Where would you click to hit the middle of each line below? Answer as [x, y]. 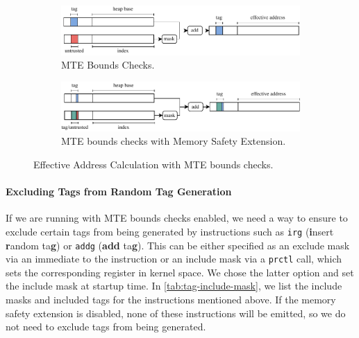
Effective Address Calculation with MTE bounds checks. [153, 164]
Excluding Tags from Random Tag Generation [119, 192]
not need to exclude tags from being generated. [106, 327]
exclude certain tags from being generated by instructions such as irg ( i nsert [170, 231]
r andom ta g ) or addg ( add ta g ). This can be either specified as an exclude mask [178, 245]
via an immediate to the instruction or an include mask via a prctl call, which [174, 259]
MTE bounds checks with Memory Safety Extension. [174, 141]
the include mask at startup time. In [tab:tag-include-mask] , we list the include [174, 286]
